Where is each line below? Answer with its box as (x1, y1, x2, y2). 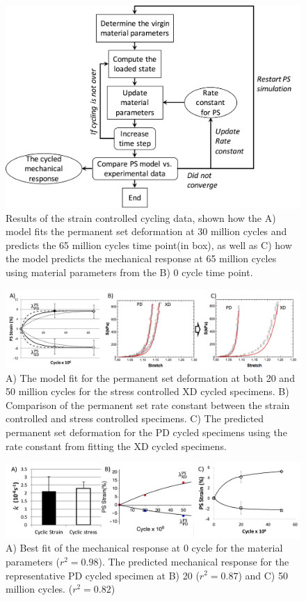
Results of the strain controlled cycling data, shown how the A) (6, 210, 276, 225)
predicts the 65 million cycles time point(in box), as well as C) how (6, 237, 292, 252)
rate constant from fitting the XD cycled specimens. (6, 438, 227, 453)
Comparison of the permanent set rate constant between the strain (6, 397, 290, 412)
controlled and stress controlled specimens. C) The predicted (6, 411, 264, 426)
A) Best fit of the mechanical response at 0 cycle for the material (6, 540, 283, 555)
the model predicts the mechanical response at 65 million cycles (6, 251, 277, 266)
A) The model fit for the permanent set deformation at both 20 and (6, 370, 295, 385)
